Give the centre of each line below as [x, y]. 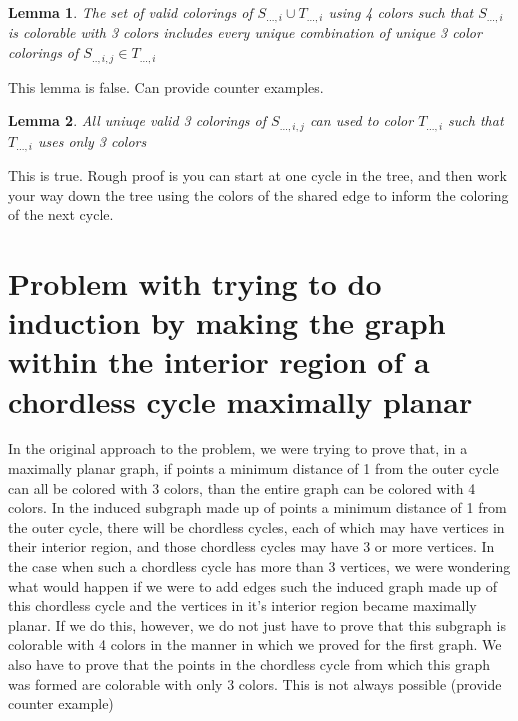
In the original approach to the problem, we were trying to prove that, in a [238, 448]
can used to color [361, 120]
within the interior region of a [219, 361]
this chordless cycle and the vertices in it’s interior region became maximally [242, 605]
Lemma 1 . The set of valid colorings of [130, 12]
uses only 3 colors [92, 140]
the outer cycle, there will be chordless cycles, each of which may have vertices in [256, 526]
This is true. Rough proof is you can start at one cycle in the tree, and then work [257, 175]
